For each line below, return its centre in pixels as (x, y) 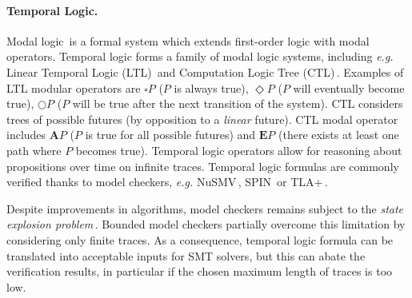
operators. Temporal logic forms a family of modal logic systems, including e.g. (200, 56)
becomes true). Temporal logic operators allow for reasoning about (239, 150)
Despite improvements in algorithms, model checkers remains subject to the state (205, 208)
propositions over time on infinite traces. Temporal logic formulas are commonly (203, 166)
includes (26, 135)
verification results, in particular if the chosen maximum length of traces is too (200, 271)
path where (34, 150)
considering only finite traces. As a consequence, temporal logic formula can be (200, 239)
